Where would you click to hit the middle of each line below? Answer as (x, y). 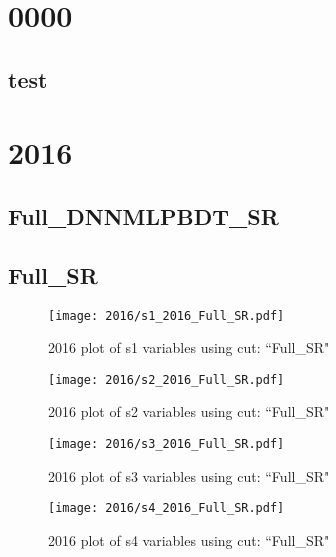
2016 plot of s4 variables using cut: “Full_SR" (189, 539)
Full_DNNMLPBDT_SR (143, 215)
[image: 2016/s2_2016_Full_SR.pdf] (166, 379)
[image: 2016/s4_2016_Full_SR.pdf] (166, 508)
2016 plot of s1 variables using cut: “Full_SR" (189, 347)
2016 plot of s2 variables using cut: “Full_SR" (189, 411)
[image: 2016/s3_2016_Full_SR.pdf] (166, 444)
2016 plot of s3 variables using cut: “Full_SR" (189, 475)
